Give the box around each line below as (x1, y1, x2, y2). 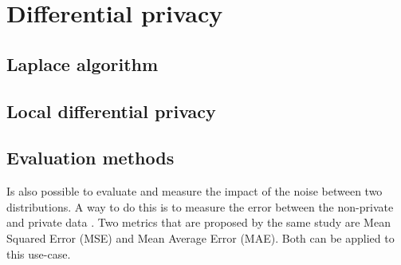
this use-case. (6, 245, 71, 262)
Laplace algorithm (6, 51, 159, 76)
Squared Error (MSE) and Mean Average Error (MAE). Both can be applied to (6, 229, 395, 246)
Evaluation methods (6, 145, 175, 170)
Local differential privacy (6, 98, 216, 123)
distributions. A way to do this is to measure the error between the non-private (6, 198, 394, 215)
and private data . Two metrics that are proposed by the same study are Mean (6, 214, 391, 231)
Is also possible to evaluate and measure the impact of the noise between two (6, 183, 383, 200)
